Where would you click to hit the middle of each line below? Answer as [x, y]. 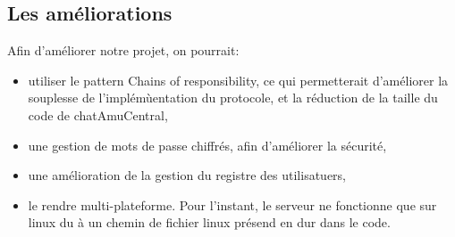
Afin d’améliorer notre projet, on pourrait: [123, 50]
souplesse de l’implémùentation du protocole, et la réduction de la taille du [233, 98]
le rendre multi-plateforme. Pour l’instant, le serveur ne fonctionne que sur [232, 204]
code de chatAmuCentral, [98, 114]
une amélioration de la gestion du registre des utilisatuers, [187, 175]
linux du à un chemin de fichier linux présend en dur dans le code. [209, 222]
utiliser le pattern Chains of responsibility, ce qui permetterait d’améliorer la [238, 80]
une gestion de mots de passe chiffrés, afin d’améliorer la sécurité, [207, 145]
